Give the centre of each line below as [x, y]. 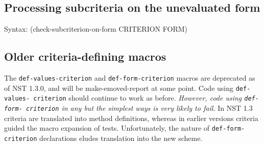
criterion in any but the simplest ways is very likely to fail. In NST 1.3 [139, 107]
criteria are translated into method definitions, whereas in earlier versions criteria [131, 118]
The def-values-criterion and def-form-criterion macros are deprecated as [130, 78]
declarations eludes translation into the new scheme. [121, 138]
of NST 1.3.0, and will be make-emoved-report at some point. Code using [119, 88]
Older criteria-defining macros [85, 56]
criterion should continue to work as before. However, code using [138, 98]
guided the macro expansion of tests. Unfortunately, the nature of [107, 128]
